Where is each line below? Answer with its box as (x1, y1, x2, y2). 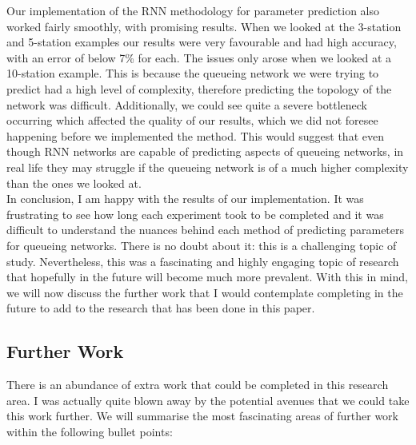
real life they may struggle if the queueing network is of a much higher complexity (6, 158, 409, 175)
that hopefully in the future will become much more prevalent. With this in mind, (6, 268, 408, 285)
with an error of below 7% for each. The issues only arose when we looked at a (6, 49, 392, 66)
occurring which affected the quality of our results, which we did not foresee (6, 112, 378, 129)
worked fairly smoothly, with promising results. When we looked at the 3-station (6, 18, 402, 34)
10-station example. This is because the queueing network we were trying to (6, 65, 379, 81)
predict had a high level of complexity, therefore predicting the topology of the (6, 80, 392, 97)
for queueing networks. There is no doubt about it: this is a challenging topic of (6, 236, 397, 253)
